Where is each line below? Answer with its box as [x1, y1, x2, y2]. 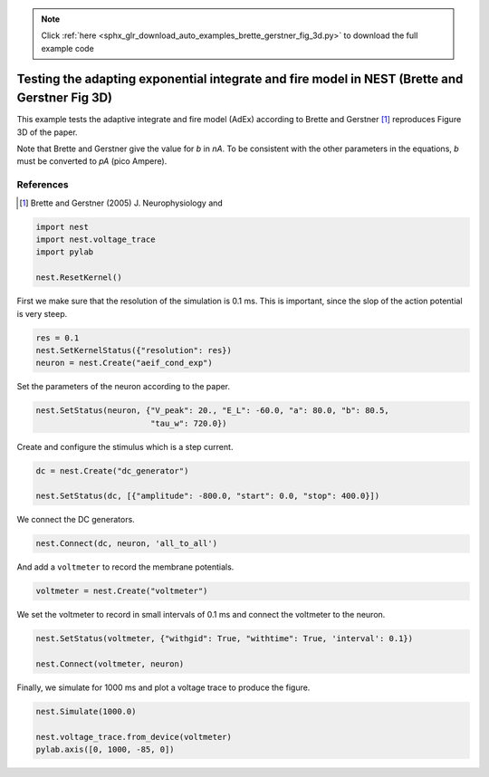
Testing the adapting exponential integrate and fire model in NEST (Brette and [16, 71, 464, 86]
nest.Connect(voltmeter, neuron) [35, 659, 185, 669]
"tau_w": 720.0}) [149, 417, 227, 428]
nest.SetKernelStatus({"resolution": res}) [35, 345, 233, 355]
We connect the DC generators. [16, 514, 135, 525]
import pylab [35, 247, 94, 257]
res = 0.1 [35, 332, 80, 343]
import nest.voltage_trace [35, 234, 156, 245]
